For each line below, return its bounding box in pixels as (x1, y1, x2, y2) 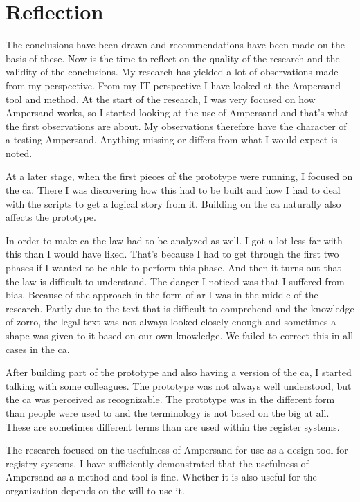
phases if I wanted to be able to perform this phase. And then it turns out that (6, 260, 342, 275)
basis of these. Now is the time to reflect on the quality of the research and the (6, 51, 340, 65)
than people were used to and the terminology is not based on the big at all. (6, 405, 330, 420)
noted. (6, 145, 33, 160)
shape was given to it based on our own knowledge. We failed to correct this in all (6, 328, 354, 342)
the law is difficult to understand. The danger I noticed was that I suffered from (6, 274, 345, 288)
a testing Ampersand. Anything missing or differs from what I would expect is (6, 132, 338, 147)
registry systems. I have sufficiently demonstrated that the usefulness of (6, 456, 309, 470)
